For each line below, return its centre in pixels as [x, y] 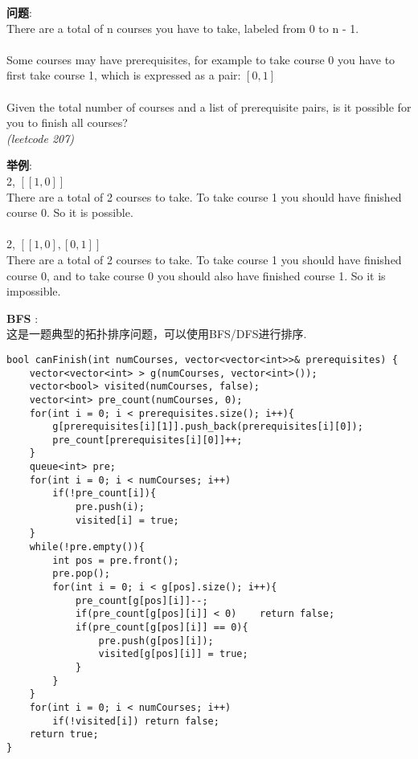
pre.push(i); [110, 507]
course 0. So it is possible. [70, 212]
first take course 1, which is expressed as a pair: [124, 75]
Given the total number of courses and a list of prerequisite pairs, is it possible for [209, 106]
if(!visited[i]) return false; [136, 721]
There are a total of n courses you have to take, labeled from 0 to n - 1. [183, 28]
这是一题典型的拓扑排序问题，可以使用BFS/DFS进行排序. [157, 334]
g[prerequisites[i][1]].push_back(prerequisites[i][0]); [208, 427]
